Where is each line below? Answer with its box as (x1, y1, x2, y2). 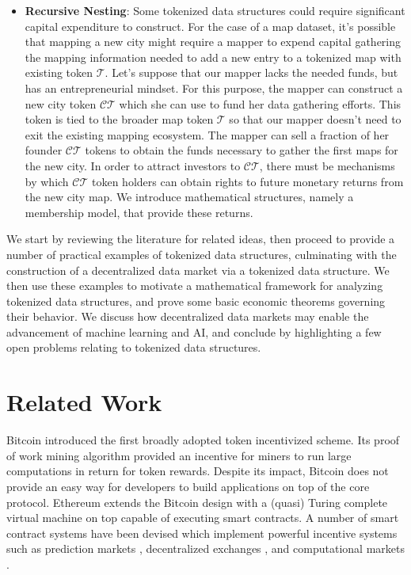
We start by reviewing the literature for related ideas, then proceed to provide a (6, 230, 395, 247)
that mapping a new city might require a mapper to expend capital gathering (25, 33, 401, 50)
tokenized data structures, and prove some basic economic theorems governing (6, 292, 386, 309)
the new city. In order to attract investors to (25, 157, 241, 173)
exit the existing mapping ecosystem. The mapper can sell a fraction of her (25, 126, 390, 143)
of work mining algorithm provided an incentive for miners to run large (6, 447, 352, 463)
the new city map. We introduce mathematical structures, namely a (25, 188, 354, 205)
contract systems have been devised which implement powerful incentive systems (6, 524, 398, 541)
